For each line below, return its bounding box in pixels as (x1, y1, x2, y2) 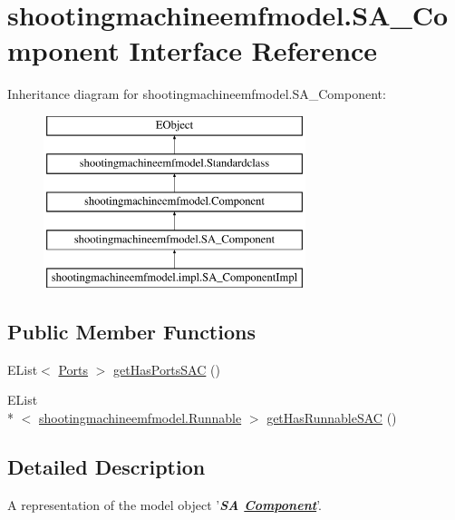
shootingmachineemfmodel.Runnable (39, 407, 242, 427)
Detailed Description (7, 452, 206, 480)
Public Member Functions (7, 317, 256, 345)
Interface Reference (129, 32, 378, 69)
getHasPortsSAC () (113, 359, 220, 378)
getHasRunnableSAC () (266, 407, 397, 427)
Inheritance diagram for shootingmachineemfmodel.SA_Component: (7, 84, 386, 103)
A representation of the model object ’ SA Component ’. (7, 495, 322, 514)
